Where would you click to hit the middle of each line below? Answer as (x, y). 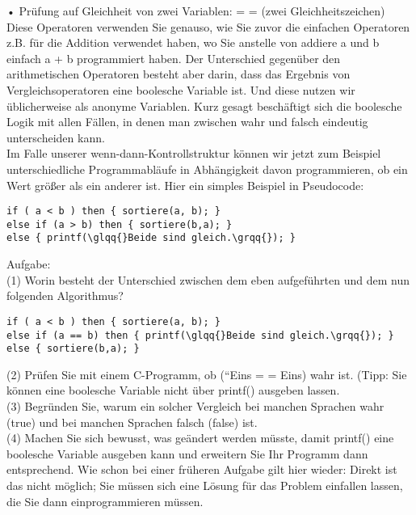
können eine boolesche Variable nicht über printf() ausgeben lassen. (173, 390)
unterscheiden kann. (56, 137)
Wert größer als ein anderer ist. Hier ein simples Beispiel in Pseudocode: (185, 185)
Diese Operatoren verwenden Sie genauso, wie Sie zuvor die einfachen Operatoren (208, 26)
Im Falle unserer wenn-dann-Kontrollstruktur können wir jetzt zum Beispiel (194, 153)
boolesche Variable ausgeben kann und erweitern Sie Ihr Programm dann (187, 453)
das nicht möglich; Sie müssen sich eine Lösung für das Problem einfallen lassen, (205, 485)
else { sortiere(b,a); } (73, 349)
